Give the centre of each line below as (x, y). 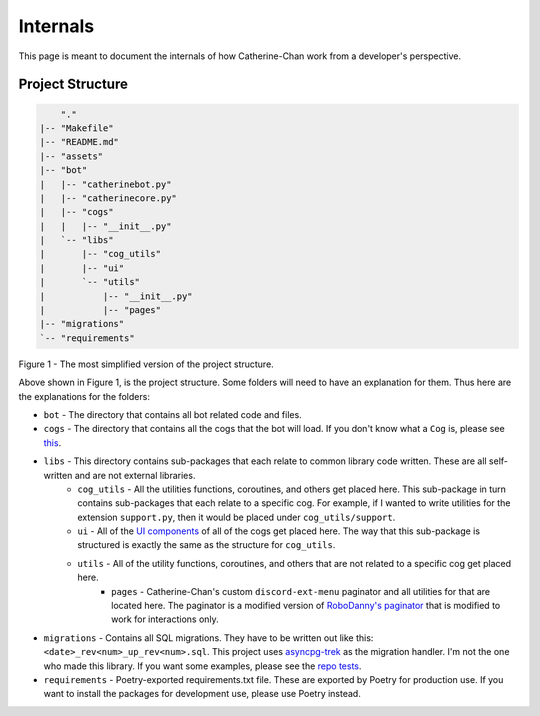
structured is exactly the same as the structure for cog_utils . (206, 545)
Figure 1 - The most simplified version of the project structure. (146, 364)
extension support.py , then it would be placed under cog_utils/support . (236, 517)
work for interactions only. (165, 619)
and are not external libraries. (135, 475)
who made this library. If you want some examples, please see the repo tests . (202, 666)
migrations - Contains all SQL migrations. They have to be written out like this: (208, 637)
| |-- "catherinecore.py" (108, 198)
